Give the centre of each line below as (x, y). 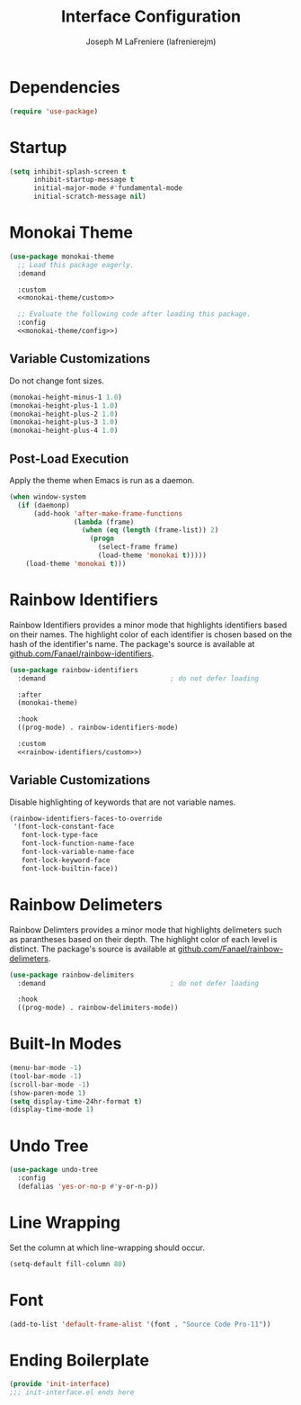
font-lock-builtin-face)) (70, 869)
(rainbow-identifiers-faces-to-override (86, 818)
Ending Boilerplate (80, 1360)
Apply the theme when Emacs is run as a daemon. (102, 480)
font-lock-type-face (60, 835)
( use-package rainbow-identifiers (74, 670)
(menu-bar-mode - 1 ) (46, 1068)
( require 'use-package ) (54, 111)
